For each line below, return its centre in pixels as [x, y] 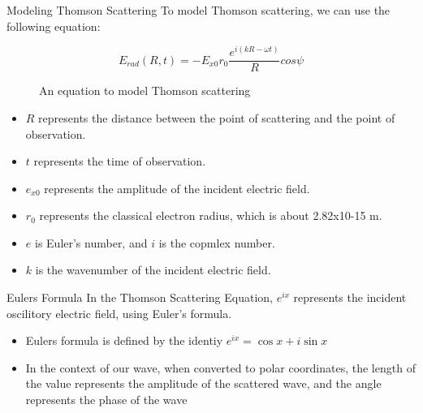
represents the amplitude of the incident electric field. [177, 188]
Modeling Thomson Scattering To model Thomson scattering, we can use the [199, 10]
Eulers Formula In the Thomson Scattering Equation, [140, 297]
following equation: [54, 26]
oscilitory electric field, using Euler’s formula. [119, 313]
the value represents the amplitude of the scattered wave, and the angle [203, 383]
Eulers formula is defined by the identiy [124, 340]
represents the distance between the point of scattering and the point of [217, 117]
